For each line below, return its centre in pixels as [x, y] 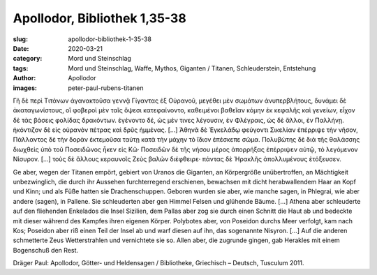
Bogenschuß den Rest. [45, 250]
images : [25, 88]
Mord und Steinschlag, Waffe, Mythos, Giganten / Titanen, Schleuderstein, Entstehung [192, 68]
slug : [20, 39]
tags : [21, 68]
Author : [24, 78]
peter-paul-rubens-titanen [106, 88]
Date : [21, 48]
